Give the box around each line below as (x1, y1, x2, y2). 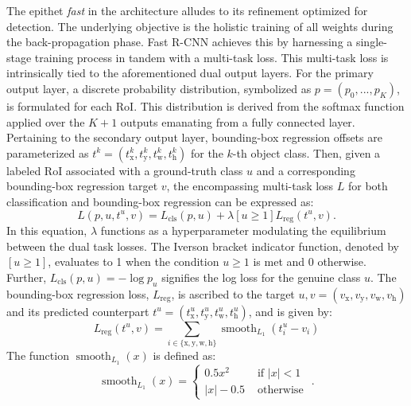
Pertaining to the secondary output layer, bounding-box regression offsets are (6, 129, 382, 146)
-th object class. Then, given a (232, 144, 381, 161)
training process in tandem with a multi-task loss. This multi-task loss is (34, 49, 389, 65)
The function (6, 346, 69, 363)
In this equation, (6, 221, 87, 238)
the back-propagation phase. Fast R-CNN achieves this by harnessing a (6, 33, 353, 50)
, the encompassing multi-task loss (166, 178, 334, 194)
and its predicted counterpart (6, 303, 149, 319)
